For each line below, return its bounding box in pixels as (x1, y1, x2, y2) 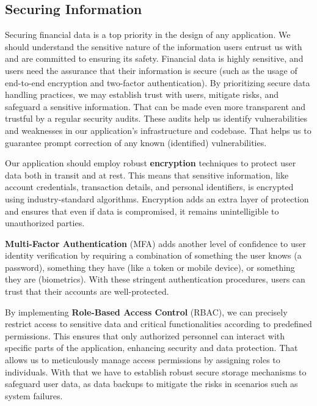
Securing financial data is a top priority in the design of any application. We (5, 28, 291, 41)
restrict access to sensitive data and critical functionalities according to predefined (5, 317, 312, 330)
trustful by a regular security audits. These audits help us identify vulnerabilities (5, 112, 308, 125)
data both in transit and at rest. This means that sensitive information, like (5, 168, 289, 181)
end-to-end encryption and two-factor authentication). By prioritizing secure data (5, 76, 310, 89)
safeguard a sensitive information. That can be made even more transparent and (5, 100, 306, 113)
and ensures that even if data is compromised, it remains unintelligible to (5, 204, 279, 217)
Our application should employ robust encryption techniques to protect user (5, 157, 296, 169)
